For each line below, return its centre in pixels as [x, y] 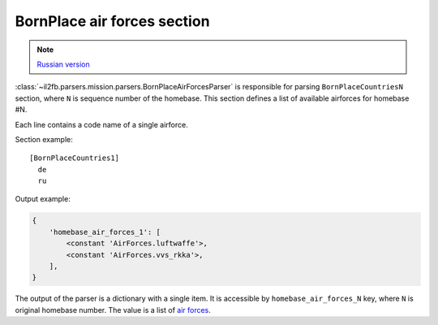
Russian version [64, 64]
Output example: [43, 199]
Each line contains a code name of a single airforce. [101, 124]
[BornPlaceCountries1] [75, 158]
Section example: [44, 139]
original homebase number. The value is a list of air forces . [113, 310]
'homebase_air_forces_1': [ [105, 232]
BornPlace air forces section [112, 21]
